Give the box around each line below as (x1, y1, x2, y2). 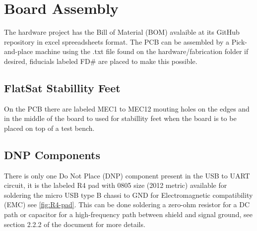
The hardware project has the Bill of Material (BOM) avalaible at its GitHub (4, 27, 240, 37)
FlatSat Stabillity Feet (4, 80, 121, 95)
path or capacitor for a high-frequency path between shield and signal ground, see (4, 209, 253, 220)
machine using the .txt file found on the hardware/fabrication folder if (35, 46, 249, 57)
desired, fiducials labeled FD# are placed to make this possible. (4, 56, 197, 66)
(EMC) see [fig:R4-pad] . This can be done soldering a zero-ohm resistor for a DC (4, 199, 250, 210)
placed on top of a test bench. (4, 122, 95, 133)
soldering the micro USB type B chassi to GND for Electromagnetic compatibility (4, 189, 253, 200)
